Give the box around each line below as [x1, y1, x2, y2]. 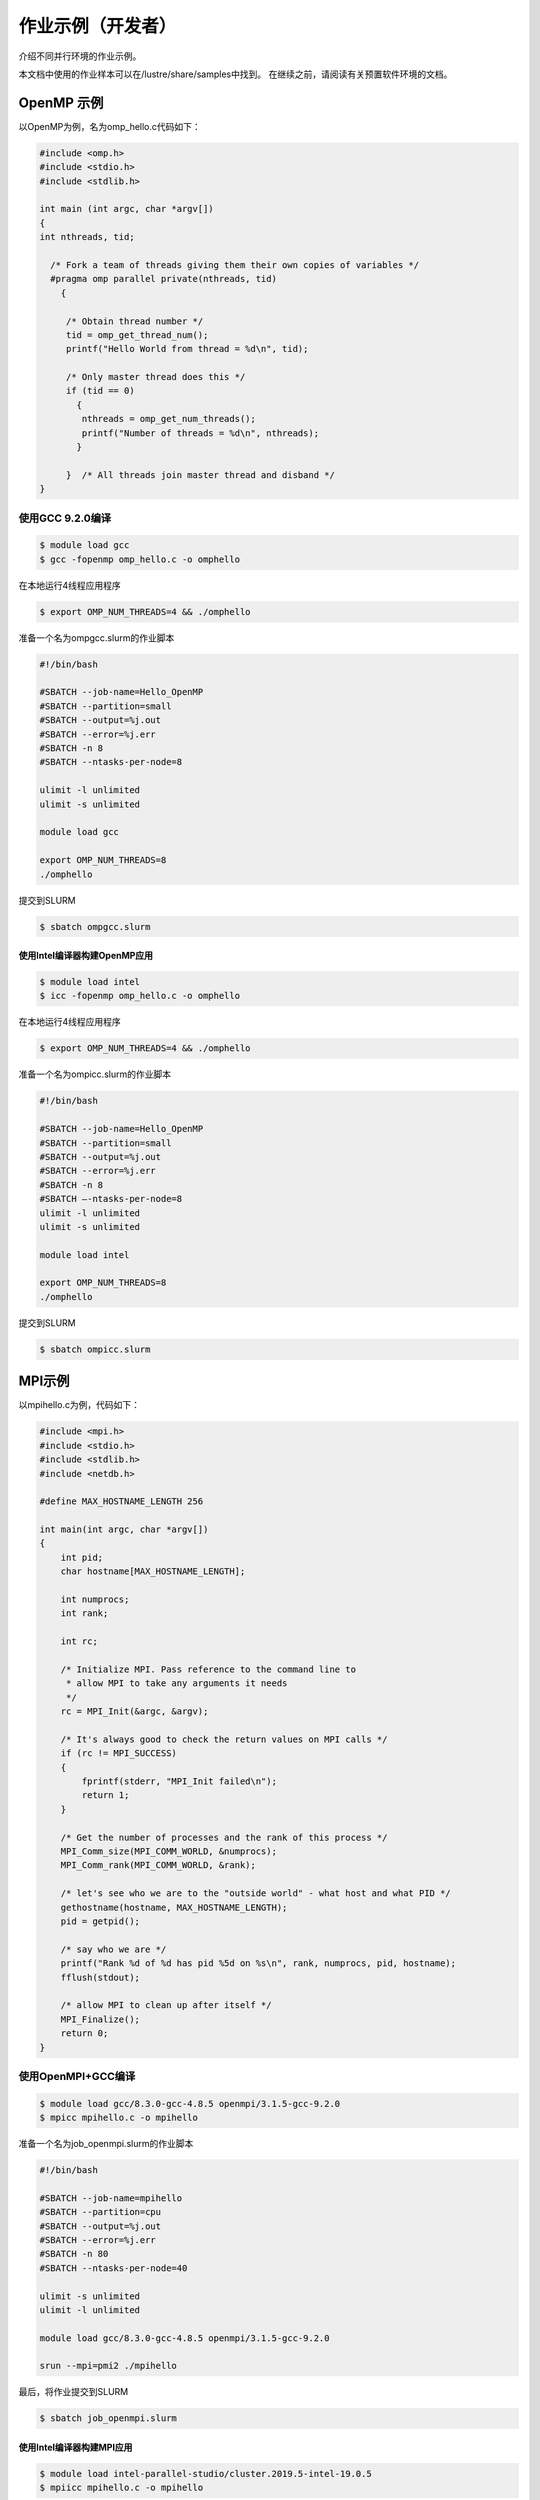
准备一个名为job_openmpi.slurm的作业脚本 [18, 2138, 194, 2150]
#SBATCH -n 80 [39, 2248, 109, 2260]
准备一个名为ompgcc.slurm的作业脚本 [18, 631, 175, 644]
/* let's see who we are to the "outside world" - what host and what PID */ [60, 1888, 452, 1899]
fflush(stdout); [60, 1971, 140, 1983]
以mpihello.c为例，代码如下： [18, 1399, 140, 1411]
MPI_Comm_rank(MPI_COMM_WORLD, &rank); [60, 1860, 257, 1871]
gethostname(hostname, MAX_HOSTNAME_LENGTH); [60, 1901, 288, 1913]
